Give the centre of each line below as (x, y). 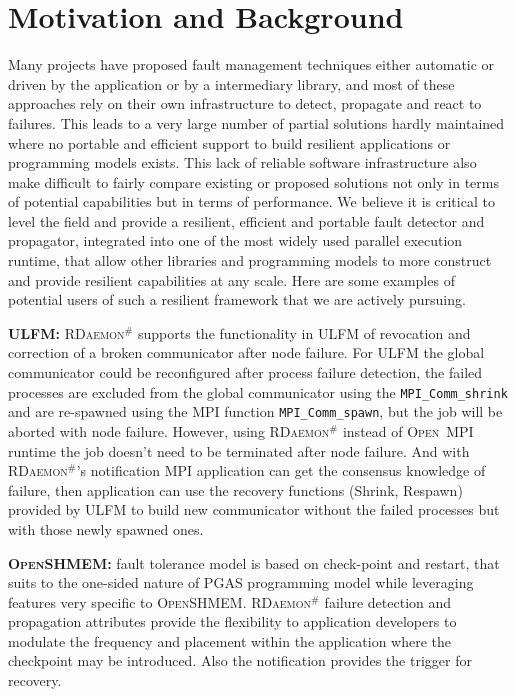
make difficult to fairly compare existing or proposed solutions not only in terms (253, 181)
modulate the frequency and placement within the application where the (230, 640)
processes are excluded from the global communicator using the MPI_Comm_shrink (258, 391)
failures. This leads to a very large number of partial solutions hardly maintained (256, 122)
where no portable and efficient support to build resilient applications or (229, 142)
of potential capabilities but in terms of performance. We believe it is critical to (251, 201)
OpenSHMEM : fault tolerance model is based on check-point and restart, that (254, 562)
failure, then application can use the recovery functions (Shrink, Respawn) (235, 489)
